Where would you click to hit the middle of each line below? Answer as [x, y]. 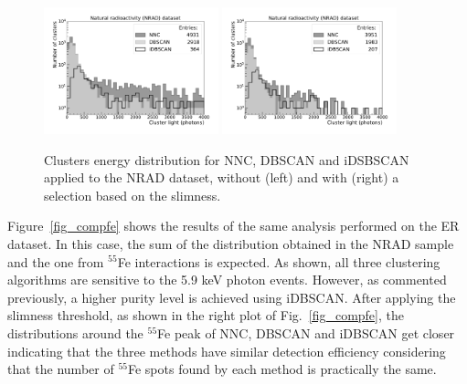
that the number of [61, 369]
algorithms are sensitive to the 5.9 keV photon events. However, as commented [227, 280]
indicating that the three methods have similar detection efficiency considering [227, 351]
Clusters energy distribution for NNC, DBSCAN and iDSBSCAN [227, 159]
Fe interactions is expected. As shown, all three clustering [279, 261]
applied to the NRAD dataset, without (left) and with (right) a [222, 177]
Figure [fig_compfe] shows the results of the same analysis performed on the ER [233, 226]
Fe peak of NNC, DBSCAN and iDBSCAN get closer [306, 332]
